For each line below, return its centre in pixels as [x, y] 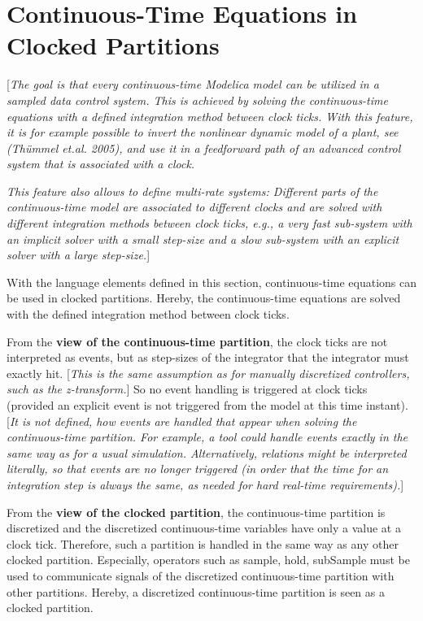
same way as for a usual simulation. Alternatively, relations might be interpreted [207, 452]
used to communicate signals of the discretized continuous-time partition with [201, 575]
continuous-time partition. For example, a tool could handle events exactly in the [207, 437]
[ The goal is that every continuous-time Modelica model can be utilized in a [193, 84]
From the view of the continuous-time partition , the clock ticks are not [197, 341]
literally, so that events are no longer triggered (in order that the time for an [198, 469]
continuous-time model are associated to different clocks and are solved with [194, 207]
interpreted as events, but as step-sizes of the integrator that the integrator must [208, 357]
